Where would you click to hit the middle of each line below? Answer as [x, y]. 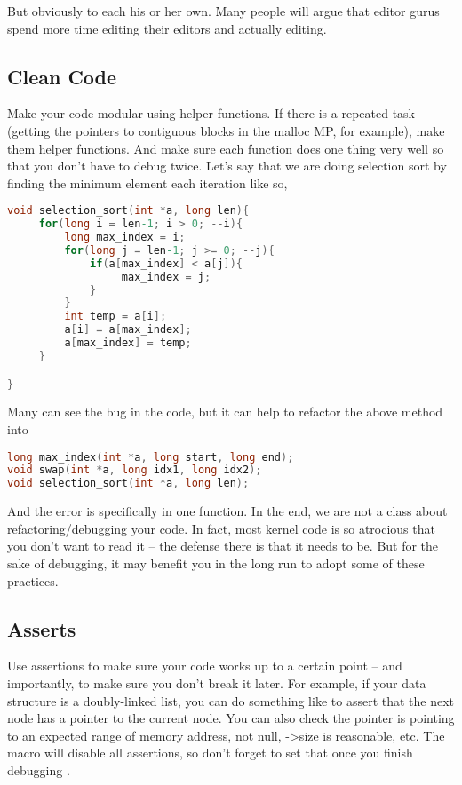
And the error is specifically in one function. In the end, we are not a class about [227, 511]
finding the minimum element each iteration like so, [147, 182]
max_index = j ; [166, 277]
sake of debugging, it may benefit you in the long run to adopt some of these [216, 563]
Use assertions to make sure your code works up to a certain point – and [205, 666]
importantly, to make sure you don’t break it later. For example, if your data [217, 682]
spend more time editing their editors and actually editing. [167, 28]
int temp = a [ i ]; [115, 317]
